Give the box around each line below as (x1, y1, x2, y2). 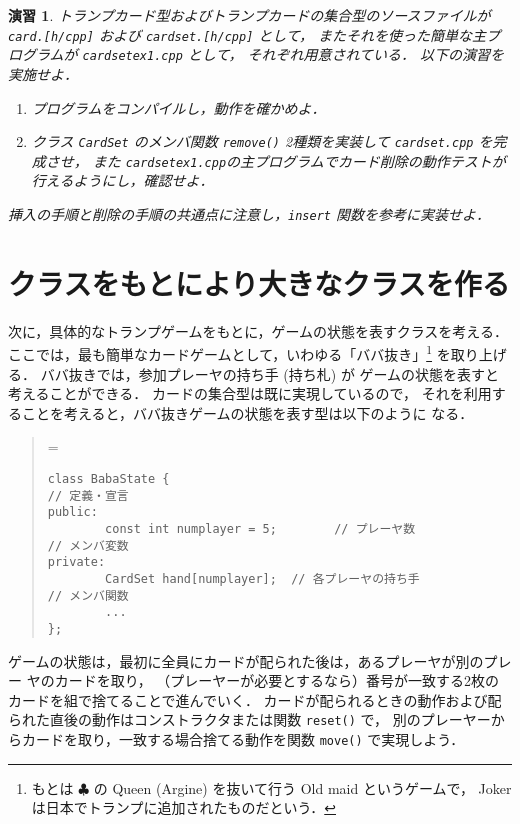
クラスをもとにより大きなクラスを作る (8, 262, 510, 303)
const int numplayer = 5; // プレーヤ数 (105, 521, 416, 536)
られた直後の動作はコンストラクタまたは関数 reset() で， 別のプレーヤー (8, 709, 491, 730)
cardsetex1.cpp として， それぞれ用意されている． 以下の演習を (82, 44, 505, 65)
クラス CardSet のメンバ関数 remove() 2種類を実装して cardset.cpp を (31, 131, 493, 152)
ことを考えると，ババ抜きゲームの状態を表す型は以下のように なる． (21, 402, 474, 423)
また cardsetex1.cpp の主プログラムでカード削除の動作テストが (92, 150, 506, 171)
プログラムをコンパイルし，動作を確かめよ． (31, 97, 326, 118)
